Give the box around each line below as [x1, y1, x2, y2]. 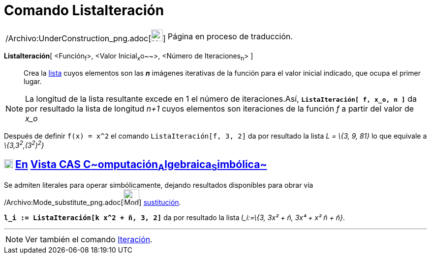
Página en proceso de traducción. [167, 31, 293, 41]
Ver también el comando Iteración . [25, 234, 153, 245]
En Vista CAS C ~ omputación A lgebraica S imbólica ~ [15, 158, 267, 172]
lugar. [24, 77, 42, 86]
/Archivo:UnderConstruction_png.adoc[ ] [5, 33, 166, 43]
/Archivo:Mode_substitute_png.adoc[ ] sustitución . [4, 198, 181, 207]
